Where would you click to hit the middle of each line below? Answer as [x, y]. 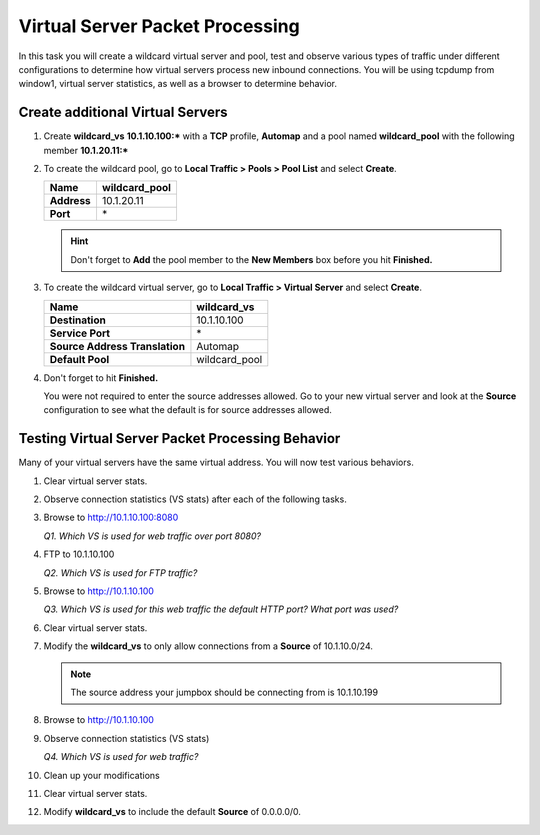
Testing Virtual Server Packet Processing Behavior [179, 438]
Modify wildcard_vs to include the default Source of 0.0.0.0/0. [172, 812]
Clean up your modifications [101, 775]
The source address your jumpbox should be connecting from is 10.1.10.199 [224, 692]
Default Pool [79, 359]
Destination [78, 320]
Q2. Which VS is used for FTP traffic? [120, 572]
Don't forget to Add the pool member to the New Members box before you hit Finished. [251, 259]
